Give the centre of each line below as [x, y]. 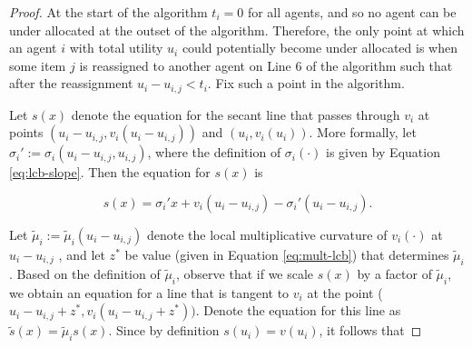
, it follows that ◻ [370, 330]
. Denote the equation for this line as [298, 310]
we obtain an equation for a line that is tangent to [149, 292]
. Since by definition [164, 330]
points [26, 132]
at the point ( [345, 292]
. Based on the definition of [85, 273]
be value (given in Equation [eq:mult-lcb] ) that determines [287, 255]
